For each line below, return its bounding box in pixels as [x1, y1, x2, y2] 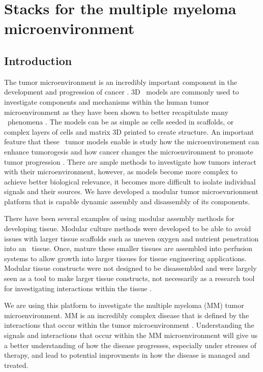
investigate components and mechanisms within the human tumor [4, 96, 209, 107]
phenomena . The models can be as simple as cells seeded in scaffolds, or [7, 116, 234, 127]
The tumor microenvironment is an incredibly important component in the [4, 76, 238, 87]
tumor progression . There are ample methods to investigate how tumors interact [4, 156, 257, 167]
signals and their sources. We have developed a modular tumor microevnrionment [4, 186, 258, 197]
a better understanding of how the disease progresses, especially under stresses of [4, 339, 256, 350]
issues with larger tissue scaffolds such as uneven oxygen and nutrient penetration [4, 233, 259, 243]
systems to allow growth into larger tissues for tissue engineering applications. [4, 253, 247, 263]
